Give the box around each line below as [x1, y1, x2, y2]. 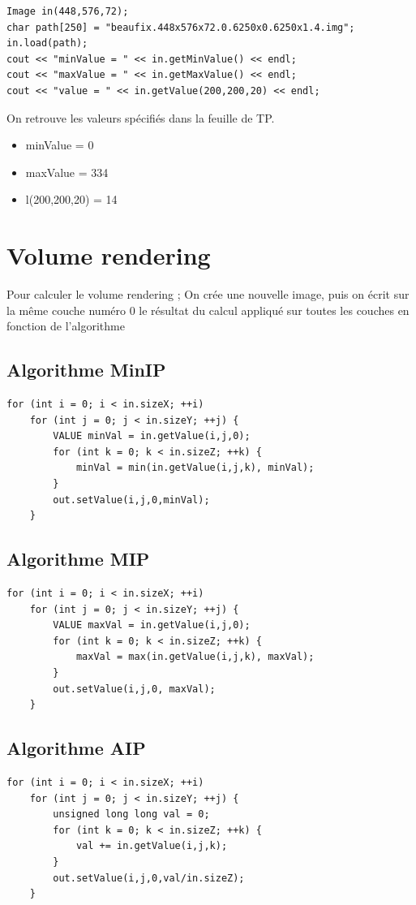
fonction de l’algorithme [6, 317, 125, 334]
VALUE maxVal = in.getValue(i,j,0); [53, 619, 251, 631]
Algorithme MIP [6, 546, 150, 571]
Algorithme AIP [6, 735, 146, 761]
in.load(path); [6, 37, 88, 50]
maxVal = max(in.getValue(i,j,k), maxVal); [75, 651, 315, 663]
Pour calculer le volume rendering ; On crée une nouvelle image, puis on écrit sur [6, 286, 410, 303]
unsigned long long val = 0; [53, 808, 210, 821]
